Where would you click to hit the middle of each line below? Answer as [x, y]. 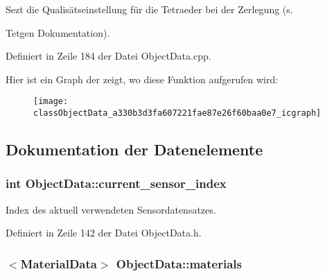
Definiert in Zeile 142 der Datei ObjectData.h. [104, 233]
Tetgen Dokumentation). [58, 32]
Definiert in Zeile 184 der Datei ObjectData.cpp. [108, 56]
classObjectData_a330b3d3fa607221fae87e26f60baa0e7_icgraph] [177, 113]
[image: [51, 102]
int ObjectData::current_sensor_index [116, 183]
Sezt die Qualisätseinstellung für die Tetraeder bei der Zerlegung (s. [149, 9]
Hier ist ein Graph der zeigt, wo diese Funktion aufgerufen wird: [142, 79]
